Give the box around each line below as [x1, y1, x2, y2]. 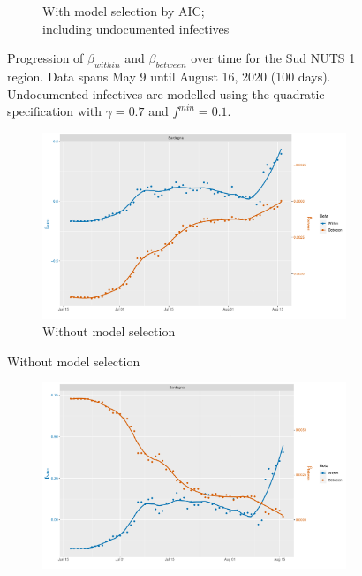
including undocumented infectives [42, 19, 230, 37]
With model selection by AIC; [42, 2, 205, 19]
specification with [7, 102, 102, 120]
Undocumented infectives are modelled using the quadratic [7, 84, 325, 103]
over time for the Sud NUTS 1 [191, 49, 356, 67]
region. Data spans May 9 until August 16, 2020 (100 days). [7, 66, 331, 85]
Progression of [7, 49, 84, 67]
